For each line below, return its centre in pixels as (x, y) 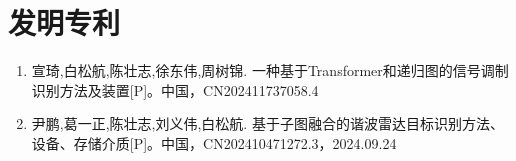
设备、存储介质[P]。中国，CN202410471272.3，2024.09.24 (214, 142)
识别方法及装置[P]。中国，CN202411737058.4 (175, 89)
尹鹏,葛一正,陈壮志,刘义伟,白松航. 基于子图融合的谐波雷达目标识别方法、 (267, 123)
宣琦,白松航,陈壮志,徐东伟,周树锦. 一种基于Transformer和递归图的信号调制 (270, 70)
